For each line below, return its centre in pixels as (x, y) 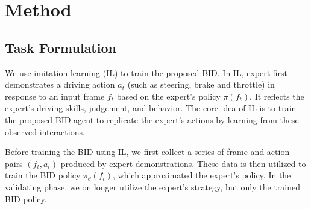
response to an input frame (55, 96)
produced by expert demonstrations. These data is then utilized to (183, 163)
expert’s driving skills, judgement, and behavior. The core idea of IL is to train (151, 108)
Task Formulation (61, 47)
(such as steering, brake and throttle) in (201, 84)
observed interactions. (45, 131)
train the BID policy (43, 175)
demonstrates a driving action (60, 84)
